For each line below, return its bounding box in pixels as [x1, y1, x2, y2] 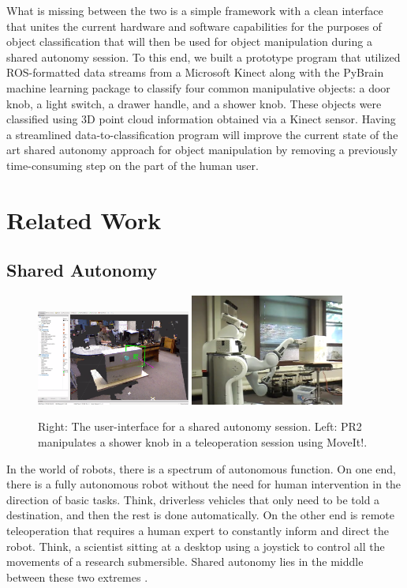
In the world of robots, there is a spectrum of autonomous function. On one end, [6, 460, 396, 477]
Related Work [6, 203, 162, 236]
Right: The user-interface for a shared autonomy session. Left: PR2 [38, 418, 362, 435]
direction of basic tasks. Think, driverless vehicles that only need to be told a [6, 491, 380, 507]
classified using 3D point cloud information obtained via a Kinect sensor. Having [6, 111, 396, 127]
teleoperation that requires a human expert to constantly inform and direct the [6, 522, 389, 538]
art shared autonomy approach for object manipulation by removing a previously [6, 141, 398, 158]
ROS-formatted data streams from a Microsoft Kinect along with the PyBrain [6, 64, 384, 81]
